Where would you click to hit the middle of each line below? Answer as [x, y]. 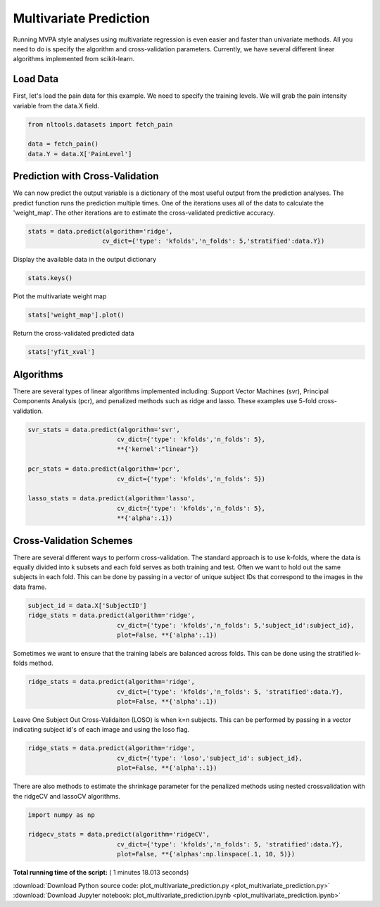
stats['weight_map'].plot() [76, 315]
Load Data [36, 79]
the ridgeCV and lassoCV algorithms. [67, 796]
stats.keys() [50, 278]
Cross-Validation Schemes [73, 541]
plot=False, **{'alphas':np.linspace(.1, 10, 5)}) [206, 854]
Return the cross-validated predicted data [74, 334]
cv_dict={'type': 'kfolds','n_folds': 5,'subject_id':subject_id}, [235, 625]
